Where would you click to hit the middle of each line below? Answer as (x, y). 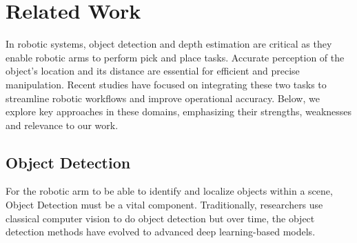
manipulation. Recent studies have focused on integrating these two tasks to (166, 84)
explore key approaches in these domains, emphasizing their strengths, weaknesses (179, 111)
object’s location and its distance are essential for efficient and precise (153, 71)
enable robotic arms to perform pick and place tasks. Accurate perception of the (175, 57)
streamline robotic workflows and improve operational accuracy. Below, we (163, 98)
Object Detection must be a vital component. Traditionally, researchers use (164, 205)
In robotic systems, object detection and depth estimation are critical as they (169, 44)
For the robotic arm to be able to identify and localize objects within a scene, (169, 191)
